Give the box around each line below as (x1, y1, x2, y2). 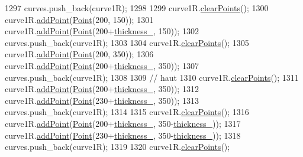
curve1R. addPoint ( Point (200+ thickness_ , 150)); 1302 (5, 25, 199, 37)
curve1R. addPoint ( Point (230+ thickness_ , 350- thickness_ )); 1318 (5, 129, 241, 141)
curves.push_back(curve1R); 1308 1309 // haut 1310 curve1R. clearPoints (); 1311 (5, 71, 299, 83)
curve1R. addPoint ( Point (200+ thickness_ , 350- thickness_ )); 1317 (5, 117, 241, 129)
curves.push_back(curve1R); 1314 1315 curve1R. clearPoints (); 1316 (5, 106, 249, 118)
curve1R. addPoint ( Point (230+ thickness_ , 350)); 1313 (5, 94, 199, 106)
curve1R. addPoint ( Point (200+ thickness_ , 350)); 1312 (5, 83, 199, 95)
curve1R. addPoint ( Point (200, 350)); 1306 (5, 48, 154, 60)
